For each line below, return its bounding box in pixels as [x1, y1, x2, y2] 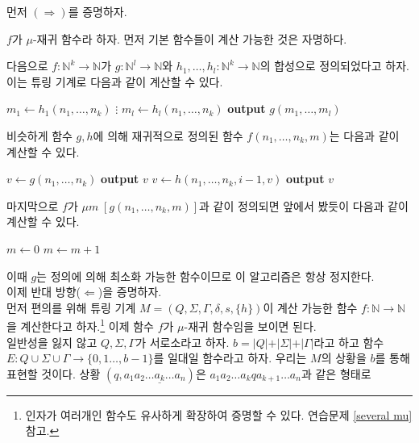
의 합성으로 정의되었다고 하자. [259, 57, 409, 74]
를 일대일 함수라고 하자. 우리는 [153, 349, 307, 366]
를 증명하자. [68, 3, 127, 19]
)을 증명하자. [97, 283, 162, 300]
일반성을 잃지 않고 [6, 333, 97, 350]
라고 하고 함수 [313, 333, 384, 350]
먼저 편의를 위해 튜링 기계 [6, 299, 136, 316]
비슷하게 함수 [6, 127, 73, 144]
